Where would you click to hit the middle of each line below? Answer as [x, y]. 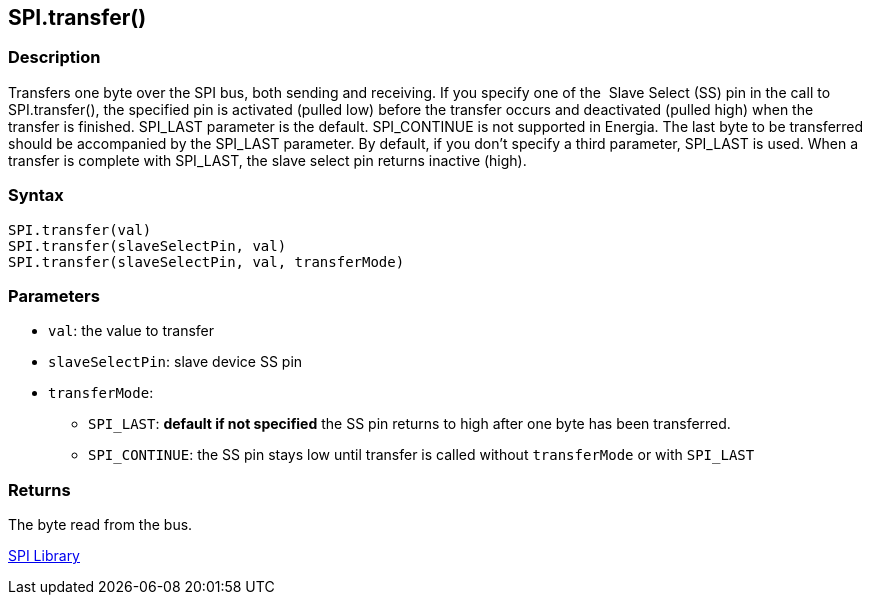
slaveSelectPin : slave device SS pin [175, 362]
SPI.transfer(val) [80, 229]
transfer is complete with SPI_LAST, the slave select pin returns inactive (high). [267, 160]
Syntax [36, 195]
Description [54, 57]
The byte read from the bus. [100, 525]
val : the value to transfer [131, 331]
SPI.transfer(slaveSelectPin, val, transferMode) [206, 261]
